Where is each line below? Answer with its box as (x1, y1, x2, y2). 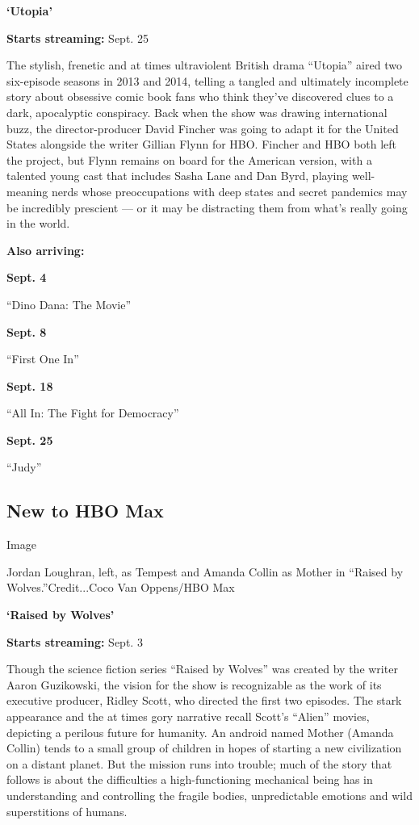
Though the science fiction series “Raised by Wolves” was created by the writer (6, 660, 398, 677)
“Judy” (6, 459, 42, 475)
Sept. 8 (6, 323, 47, 340)
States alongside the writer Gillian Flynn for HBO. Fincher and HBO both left (6, 136, 397, 153)
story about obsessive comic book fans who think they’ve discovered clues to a (6, 88, 394, 105)
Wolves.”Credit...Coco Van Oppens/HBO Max (6, 579, 235, 596)
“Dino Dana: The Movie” (6, 295, 131, 312)
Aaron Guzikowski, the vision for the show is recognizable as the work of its (6, 676, 382, 693)
